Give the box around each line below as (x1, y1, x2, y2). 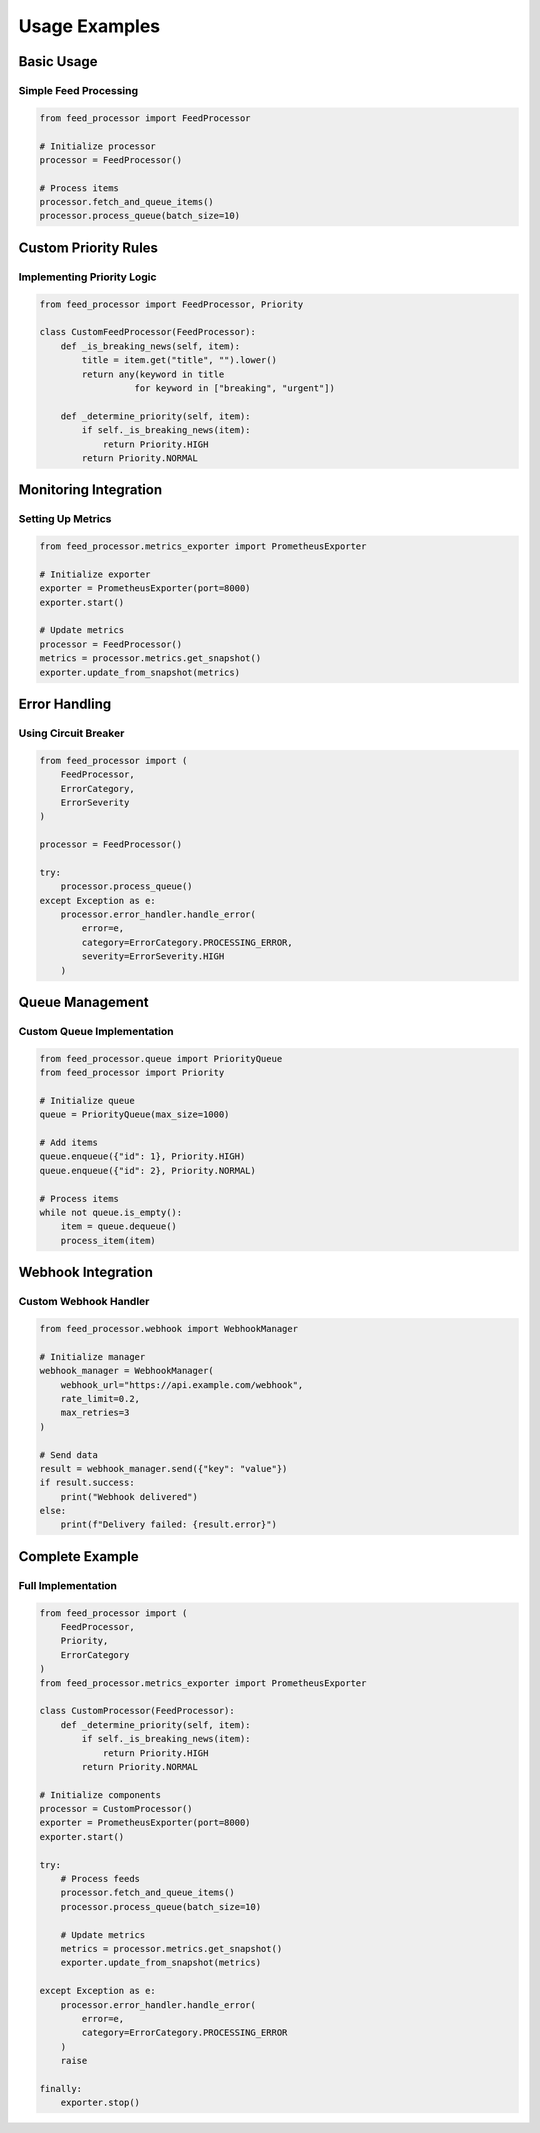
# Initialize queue (39, 1095, 135, 1106)
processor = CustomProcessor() (39, 1803, 194, 1815)
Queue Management (18, 994, 149, 1010)
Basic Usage (18, 53, 98, 70)
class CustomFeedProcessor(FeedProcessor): (39, 326, 257, 338)
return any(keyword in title (81, 368, 225, 380)
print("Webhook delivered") (60, 1491, 199, 1502)
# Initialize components (39, 1789, 162, 1800)
